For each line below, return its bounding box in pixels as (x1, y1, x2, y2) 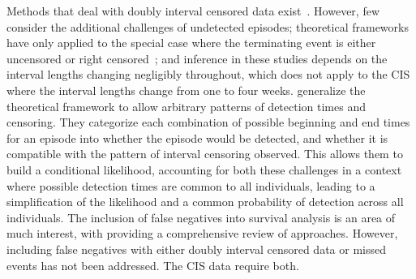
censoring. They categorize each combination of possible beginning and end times (6, 114, 410, 131)
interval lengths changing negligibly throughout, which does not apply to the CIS (6, 66, 410, 83)
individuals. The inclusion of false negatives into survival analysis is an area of (6, 208, 396, 225)
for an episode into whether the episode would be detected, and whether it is (6, 129, 388, 146)
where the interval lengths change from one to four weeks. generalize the (6, 81, 366, 98)
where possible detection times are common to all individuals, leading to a (6, 177, 375, 194)
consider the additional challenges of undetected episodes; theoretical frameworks (6, 18, 409, 35)
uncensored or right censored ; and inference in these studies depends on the (6, 49, 388, 67)
